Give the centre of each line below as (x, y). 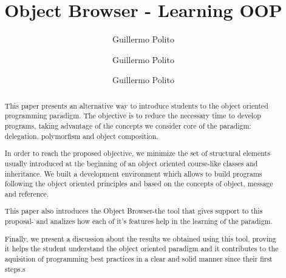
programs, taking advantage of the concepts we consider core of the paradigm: (128, 126)
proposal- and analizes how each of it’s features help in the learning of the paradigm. (138, 221)
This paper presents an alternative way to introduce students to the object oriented (136, 105)
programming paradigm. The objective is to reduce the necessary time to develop (133, 116)
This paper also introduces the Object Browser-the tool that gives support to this (134, 211)
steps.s (15, 269)
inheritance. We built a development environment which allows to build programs (133, 173)
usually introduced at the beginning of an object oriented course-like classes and (131, 163)
